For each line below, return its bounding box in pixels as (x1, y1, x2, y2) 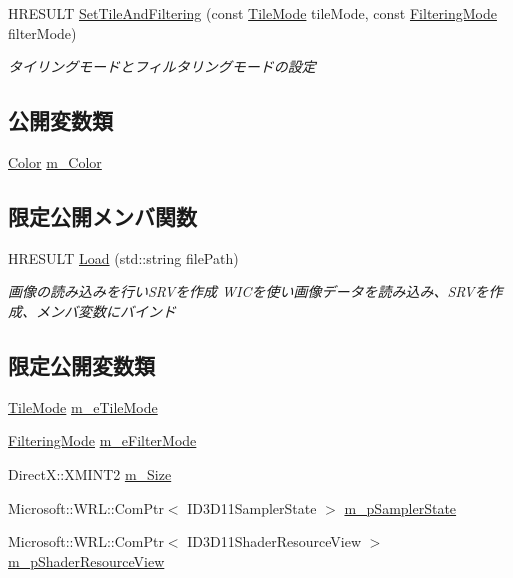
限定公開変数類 (8, 349, 155, 380)
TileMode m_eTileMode (8, 396, 158, 417)
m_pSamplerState (344, 497, 457, 518)
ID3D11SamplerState (187, 497, 317, 518)
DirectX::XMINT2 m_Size (8, 463, 172, 484)
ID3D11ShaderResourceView (187, 531, 362, 552)
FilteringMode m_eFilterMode (8, 430, 197, 451)
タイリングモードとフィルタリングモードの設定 (8, 56, 316, 77)
